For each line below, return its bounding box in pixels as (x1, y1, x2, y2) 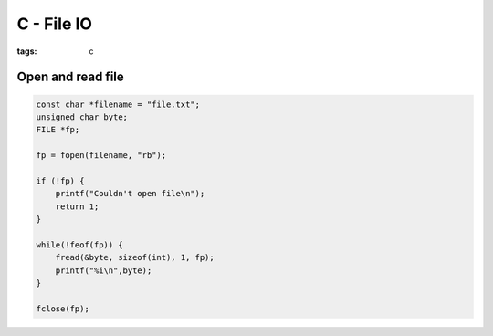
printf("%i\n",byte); (55, 265, 152, 276)
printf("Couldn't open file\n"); (55, 188, 205, 199)
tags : (16, 46, 37, 57)
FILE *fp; (36, 124, 80, 135)
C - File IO (16, 14, 93, 34)
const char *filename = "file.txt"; (36, 99, 201, 110)
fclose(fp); (36, 303, 90, 314)
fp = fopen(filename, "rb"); (36, 151, 167, 161)
